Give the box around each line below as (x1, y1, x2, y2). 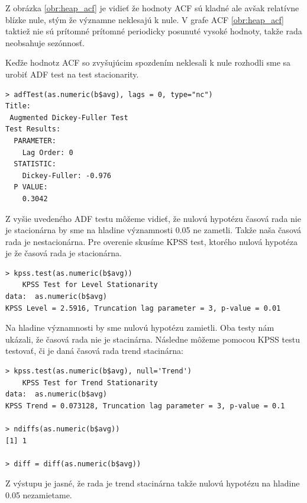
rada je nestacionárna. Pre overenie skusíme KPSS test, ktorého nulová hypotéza (5, 235, 298, 247)
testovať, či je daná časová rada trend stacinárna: (5, 344, 183, 357)
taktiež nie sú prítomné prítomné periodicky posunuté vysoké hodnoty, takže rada (5, 25, 302, 37)
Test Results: (5, 125, 61, 134)
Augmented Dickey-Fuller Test (9, 113, 128, 122)
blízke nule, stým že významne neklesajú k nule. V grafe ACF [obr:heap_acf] (5, 13, 284, 25)
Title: (5, 102, 31, 111)
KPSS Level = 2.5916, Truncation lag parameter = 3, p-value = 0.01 (5, 304, 281, 312)
